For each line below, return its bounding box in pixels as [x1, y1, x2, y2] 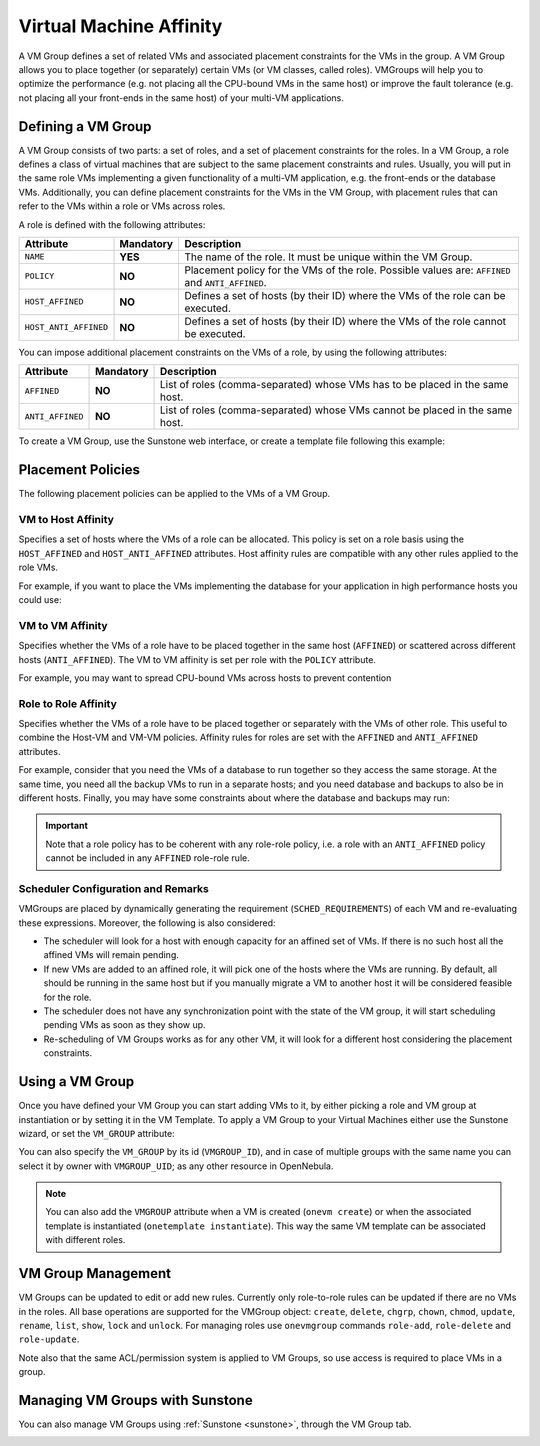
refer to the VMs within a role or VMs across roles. [18, 200, 226, 212]
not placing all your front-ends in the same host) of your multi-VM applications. [18, 91, 344, 104]
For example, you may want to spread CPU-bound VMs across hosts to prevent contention [18, 671, 392, 684]
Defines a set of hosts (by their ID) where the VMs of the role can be [184, 288, 506, 302]
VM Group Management [18, 1265, 172, 1282]
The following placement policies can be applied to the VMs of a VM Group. [18, 488, 330, 500]
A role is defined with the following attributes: [18, 218, 206, 230]
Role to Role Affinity [18, 696, 117, 710]
